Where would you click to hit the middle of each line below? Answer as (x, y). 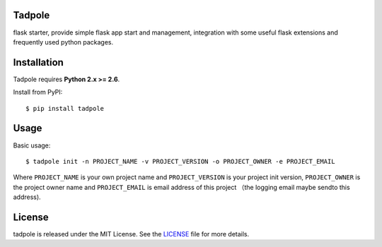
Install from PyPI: (38, 92)
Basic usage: (32, 145)
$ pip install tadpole (65, 108)
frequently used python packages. (63, 42)
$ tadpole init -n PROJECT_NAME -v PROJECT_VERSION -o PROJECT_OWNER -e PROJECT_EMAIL (180, 161)
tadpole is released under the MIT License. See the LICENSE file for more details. (131, 234)
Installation (38, 62)
